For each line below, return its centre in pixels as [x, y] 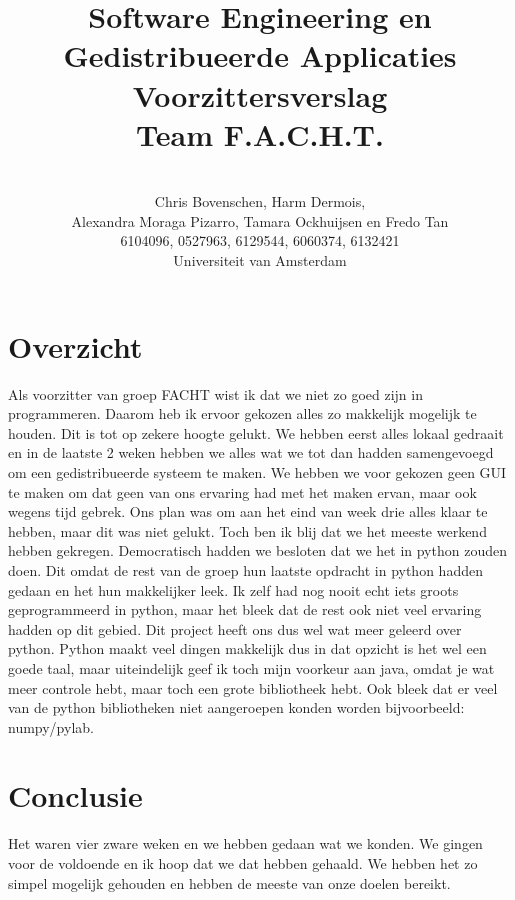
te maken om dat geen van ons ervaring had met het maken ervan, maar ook [242, 491]
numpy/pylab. [51, 726]
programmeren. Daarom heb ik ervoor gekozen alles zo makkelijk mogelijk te [242, 413]
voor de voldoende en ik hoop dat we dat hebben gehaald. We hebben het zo [243, 863]
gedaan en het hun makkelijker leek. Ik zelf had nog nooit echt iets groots [233, 589]
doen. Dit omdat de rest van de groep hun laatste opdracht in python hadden [245, 569]
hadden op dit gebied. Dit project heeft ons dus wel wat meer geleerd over [235, 628]
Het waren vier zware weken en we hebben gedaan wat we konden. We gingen [245, 843]
